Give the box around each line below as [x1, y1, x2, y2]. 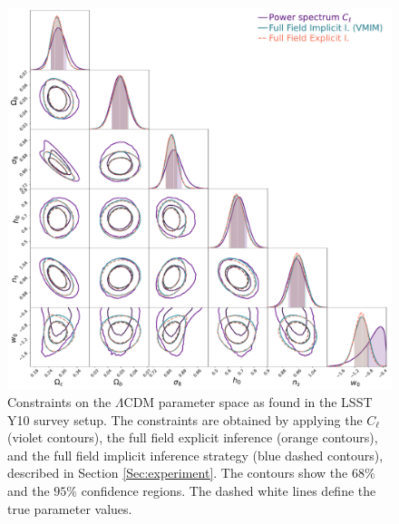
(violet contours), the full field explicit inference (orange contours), [7, 428, 378, 447]
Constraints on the [7, 393, 112, 412]
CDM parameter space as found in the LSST [123, 393, 373, 412]
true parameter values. [7, 499, 132, 518]
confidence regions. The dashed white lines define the [81, 481, 376, 500]
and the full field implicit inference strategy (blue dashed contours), [7, 445, 384, 464]
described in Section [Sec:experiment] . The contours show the [7, 463, 348, 482]
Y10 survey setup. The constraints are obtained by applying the [7, 410, 363, 429]
